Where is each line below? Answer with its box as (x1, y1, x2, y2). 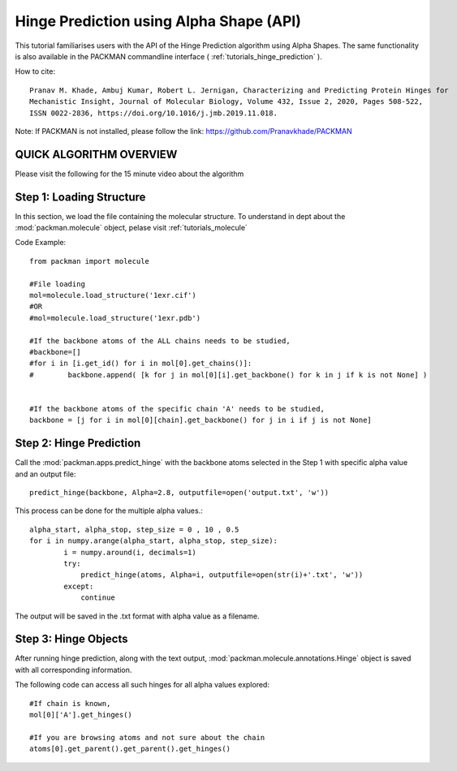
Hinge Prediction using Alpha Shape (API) (15, 12, 302, 30)
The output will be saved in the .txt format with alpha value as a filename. (15, 611, 260, 621)
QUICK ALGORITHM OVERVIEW (15, 147, 178, 162)
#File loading (29, 279, 85, 288)
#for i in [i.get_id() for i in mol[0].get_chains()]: (29, 359, 252, 368)
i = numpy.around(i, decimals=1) (63, 548, 196, 557)
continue (80, 593, 115, 602)
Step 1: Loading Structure (15, 190, 146, 204)
